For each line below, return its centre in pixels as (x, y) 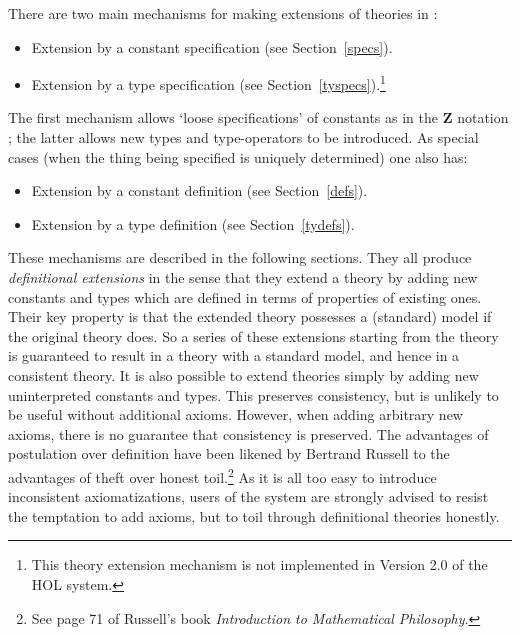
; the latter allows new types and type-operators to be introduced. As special (243, 137)
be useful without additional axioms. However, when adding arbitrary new (235, 414)
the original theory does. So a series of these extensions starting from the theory (253, 335)
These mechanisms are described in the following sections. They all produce (240, 257)
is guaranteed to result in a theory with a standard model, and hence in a (234, 355)
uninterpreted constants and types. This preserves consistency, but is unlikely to (253, 394)
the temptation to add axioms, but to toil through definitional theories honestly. (254, 515)
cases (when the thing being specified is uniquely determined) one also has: (238, 156)
